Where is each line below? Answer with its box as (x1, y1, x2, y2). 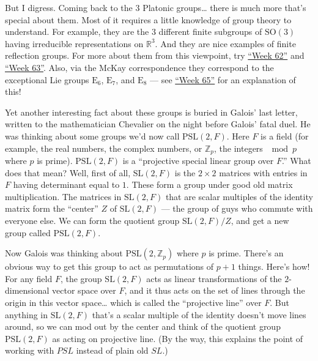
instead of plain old (76, 344, 149, 357)
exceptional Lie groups (5, 73, 89, 86)
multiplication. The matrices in (5, 190, 122, 203)
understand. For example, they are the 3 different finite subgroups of (5, 25, 262, 38)
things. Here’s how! (238, 260, 310, 273)
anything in (5, 308, 48, 321)
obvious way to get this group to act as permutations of (5, 260, 214, 273)
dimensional (5, 284, 50, 297)
